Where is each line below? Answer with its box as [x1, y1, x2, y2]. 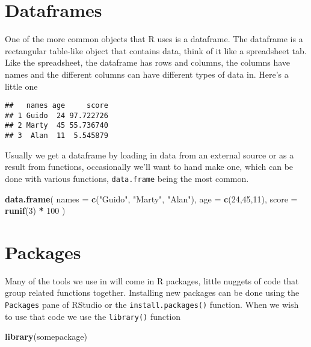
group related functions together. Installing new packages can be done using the [5, 286, 300, 299]
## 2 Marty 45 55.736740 [5, 121, 108, 130]
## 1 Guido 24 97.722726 [5, 111, 108, 120]
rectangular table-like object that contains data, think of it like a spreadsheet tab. [5, 44, 307, 57]
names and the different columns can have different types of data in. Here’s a [5, 67, 289, 80]
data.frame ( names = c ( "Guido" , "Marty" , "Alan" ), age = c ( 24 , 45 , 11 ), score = [5, 192, 298, 205]
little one [5, 80, 38, 92]
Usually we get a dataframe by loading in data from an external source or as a [5, 148, 294, 161]
